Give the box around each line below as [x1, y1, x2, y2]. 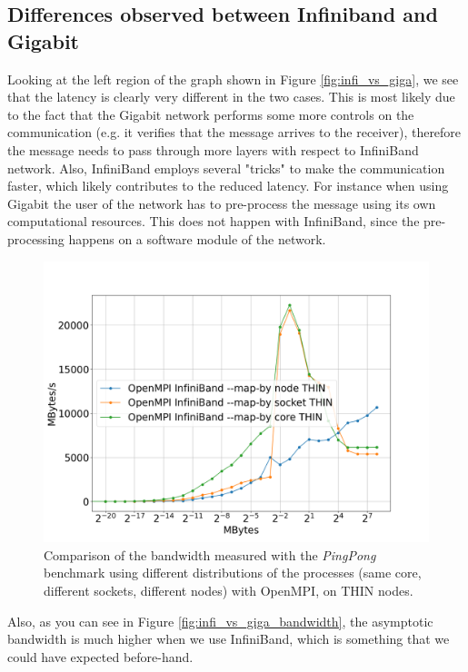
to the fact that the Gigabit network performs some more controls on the [7, 104, 414, 124]
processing [7, 229, 65, 248]
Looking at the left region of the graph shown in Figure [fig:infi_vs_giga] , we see [7, 69, 459, 88]
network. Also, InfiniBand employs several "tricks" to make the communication [7, 158, 445, 177]
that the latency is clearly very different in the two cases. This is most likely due [7, 87, 455, 106]
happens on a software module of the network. [68, 229, 326, 248]
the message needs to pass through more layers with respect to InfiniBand [7, 140, 419, 159]
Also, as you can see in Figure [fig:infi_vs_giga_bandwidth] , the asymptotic [7, 611, 433, 630]
